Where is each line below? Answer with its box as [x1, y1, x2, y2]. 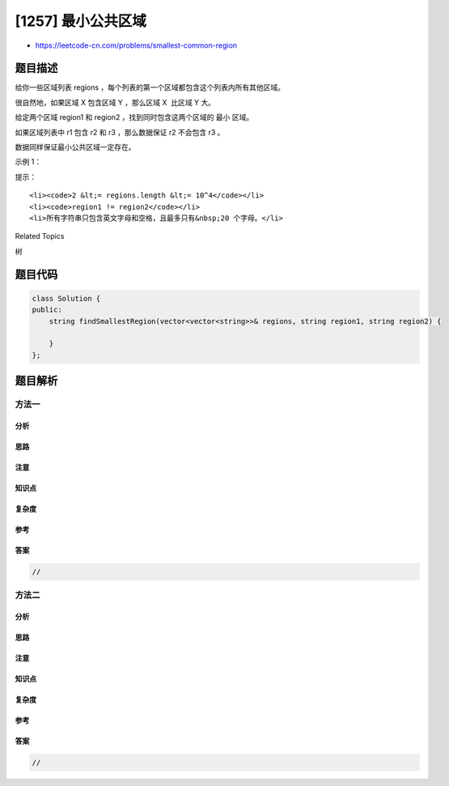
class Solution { [32, 294, 101, 303]
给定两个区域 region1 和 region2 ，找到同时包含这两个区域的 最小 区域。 [15, 113, 254, 122]
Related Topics [15, 232, 65, 241]
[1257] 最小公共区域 [15, 12, 147, 30]
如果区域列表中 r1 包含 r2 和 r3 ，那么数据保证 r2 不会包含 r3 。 [15, 127, 225, 137]
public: [32, 305, 62, 315]
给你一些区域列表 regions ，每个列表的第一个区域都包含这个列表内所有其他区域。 [15, 83, 286, 92]
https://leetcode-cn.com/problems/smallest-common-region [35, 40, 238, 50]
